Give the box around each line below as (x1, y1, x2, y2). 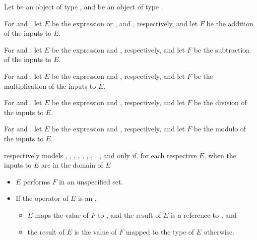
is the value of (74, 226, 117, 237)
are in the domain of (41, 160, 103, 170)
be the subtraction (193, 44, 250, 55)
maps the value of (35, 209, 89, 220)
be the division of (193, 97, 247, 108)
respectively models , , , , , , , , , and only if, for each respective (4, 150, 197, 160)
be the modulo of (193, 123, 246, 134)
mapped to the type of (126, 226, 194, 237)
